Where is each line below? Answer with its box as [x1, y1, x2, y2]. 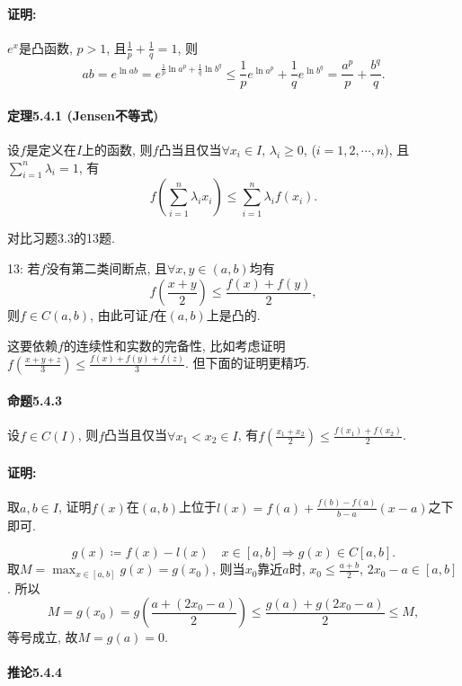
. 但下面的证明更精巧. [185, 353, 310, 372]
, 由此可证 [90, 306, 148, 325]
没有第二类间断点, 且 [46, 258, 167, 277]
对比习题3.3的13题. [7, 228, 115, 247]
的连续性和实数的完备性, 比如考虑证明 [63, 335, 286, 354]
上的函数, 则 [82, 139, 153, 158]
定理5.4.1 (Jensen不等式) [7, 105, 159, 124]
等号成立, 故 [7, 628, 78, 646]
